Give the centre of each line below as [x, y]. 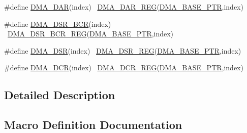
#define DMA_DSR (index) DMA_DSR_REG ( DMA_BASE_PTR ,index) [123, 50]
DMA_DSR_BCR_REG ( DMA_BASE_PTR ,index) [91, 34]
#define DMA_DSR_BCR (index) [58, 24]
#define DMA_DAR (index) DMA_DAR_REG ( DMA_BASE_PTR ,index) [124, 7]
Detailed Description [60, 95]
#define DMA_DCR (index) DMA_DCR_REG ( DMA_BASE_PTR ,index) [124, 68]
